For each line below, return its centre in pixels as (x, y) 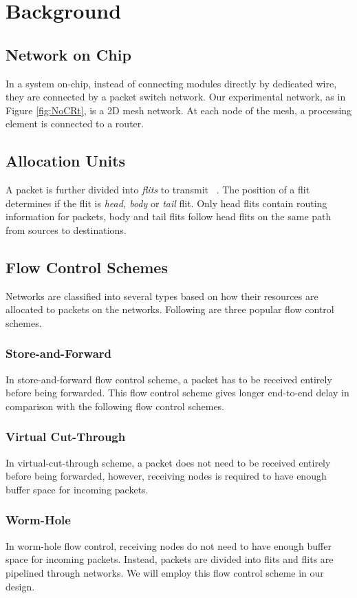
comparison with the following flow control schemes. (115, 406)
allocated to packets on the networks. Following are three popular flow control (170, 309)
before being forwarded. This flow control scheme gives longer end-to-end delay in (177, 393)
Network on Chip (68, 54)
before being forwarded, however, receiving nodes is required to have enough (166, 476)
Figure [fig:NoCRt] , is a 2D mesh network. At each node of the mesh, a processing (179, 110)
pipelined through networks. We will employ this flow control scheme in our (165, 572)
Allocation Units (66, 161)
